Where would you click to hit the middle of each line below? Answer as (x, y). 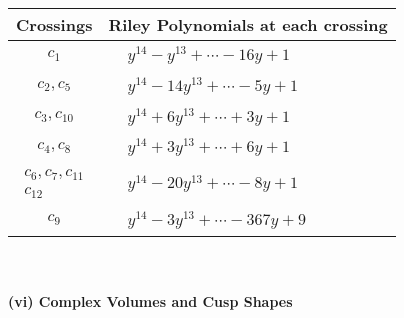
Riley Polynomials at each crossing (248, 24)
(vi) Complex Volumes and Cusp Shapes (150, 301)
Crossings (54, 24)
